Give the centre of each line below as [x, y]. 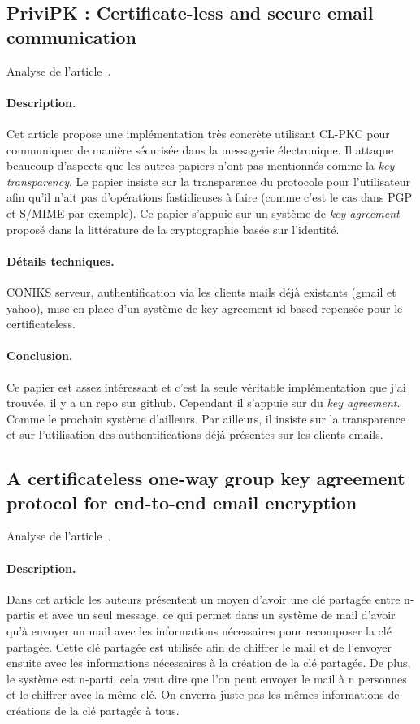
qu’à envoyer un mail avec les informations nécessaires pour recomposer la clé [199, 631]
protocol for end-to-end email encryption [182, 502]
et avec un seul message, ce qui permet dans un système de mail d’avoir [217, 615]
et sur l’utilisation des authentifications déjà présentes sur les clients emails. [195, 434]
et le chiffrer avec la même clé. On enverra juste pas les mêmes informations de [203, 694]
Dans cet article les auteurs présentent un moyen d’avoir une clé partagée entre [204, 598]
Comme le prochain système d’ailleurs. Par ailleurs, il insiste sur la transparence [206, 418]
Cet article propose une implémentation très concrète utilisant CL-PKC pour [198, 133]
